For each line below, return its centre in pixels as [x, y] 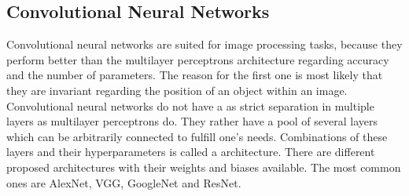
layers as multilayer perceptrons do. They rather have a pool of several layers [192, 121]
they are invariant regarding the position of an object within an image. [177, 90]
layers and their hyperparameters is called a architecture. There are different [191, 152]
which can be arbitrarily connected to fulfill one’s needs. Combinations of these [197, 136]
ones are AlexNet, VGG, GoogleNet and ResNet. [124, 182]
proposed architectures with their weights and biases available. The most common [204, 167]
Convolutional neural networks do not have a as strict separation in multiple [190, 105]
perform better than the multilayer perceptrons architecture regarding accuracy [198, 59]
